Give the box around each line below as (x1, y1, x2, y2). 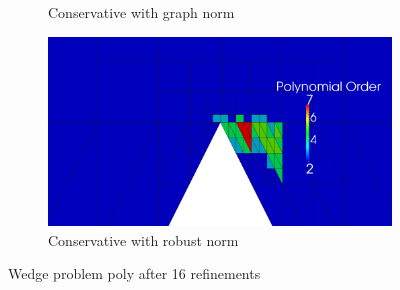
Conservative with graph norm (48, 2, 235, 22)
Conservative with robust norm (48, 229, 239, 250)
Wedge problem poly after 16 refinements (8, 263, 261, 284)
